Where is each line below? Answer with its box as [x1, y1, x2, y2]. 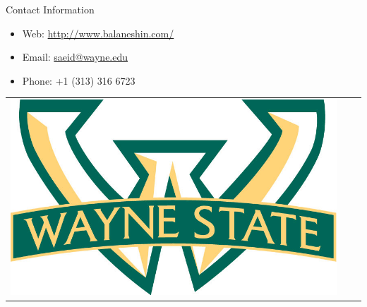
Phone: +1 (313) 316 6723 [22, 73, 136, 88]
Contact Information [6, 2, 95, 16]
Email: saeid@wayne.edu [22, 49, 128, 64]
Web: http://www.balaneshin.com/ [22, 25, 174, 40]
